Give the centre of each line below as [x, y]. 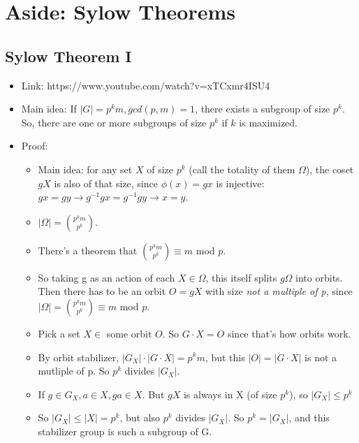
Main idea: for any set [85, 169]
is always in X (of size [230, 394]
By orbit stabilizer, [79, 357]
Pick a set [59, 333]
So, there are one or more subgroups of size [114, 122]
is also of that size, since [106, 183]
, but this [225, 357]
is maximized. [268, 122]
